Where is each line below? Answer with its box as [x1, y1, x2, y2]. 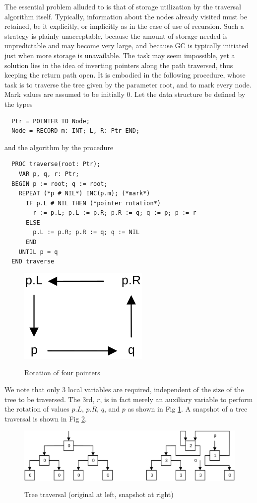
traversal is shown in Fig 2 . [4, 413, 87, 423]
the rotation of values [4, 404, 69, 414]
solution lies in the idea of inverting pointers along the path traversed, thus [4, 60, 233, 70]
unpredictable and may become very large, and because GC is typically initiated [4, 40, 249, 51]
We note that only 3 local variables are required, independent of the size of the [4, 384, 244, 395]
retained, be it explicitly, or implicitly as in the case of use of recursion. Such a [4, 21, 244, 31]
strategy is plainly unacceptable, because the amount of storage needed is [4, 30, 228, 41]
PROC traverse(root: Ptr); [11, 161, 101, 168]
